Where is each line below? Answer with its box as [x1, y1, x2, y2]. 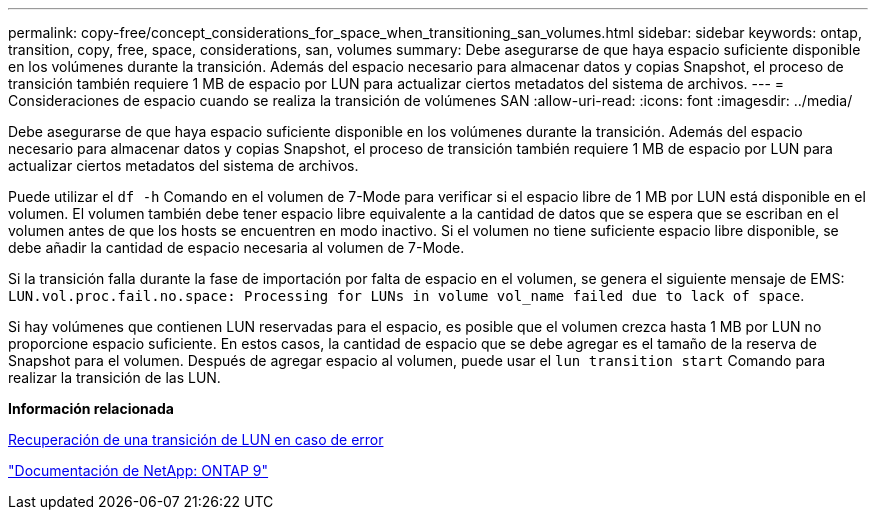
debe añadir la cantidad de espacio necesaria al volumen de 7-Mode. [8, 239, 465, 256]
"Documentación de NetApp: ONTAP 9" [8, 462, 269, 479]
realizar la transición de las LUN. [8, 369, 221, 386]
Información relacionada [8, 400, 174, 417]
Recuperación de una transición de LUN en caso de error [8, 431, 384, 448]
